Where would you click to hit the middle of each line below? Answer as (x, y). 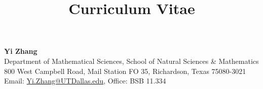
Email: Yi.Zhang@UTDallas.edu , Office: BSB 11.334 (85, 81)
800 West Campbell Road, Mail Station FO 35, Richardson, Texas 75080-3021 (125, 71)
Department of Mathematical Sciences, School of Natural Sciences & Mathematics (131, 61)
